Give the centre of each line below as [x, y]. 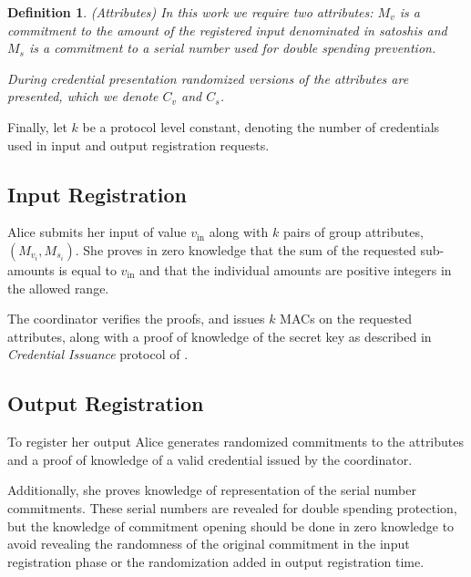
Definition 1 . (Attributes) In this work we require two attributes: [190, 12]
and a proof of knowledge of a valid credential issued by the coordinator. [210, 459]
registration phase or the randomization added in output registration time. [216, 561]
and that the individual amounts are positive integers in [296, 269]
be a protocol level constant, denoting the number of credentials [261, 126]
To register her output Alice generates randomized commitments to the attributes [236, 442]
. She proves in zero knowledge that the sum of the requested [246, 249]
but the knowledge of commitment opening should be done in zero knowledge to [231, 525]
